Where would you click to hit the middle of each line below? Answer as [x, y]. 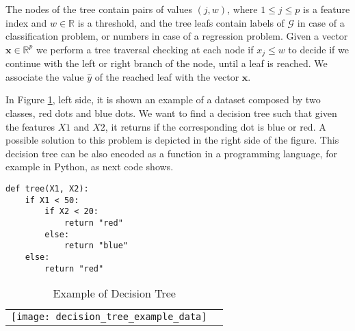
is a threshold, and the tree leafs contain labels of [181, 22]
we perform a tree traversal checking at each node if [145, 49]
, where [242, 9]
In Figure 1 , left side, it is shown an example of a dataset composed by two [163, 100]
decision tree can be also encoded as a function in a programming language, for [171, 153]
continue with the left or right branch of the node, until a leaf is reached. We [167, 63]
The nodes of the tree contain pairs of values [99, 9]
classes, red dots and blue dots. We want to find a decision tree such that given [171, 113]
